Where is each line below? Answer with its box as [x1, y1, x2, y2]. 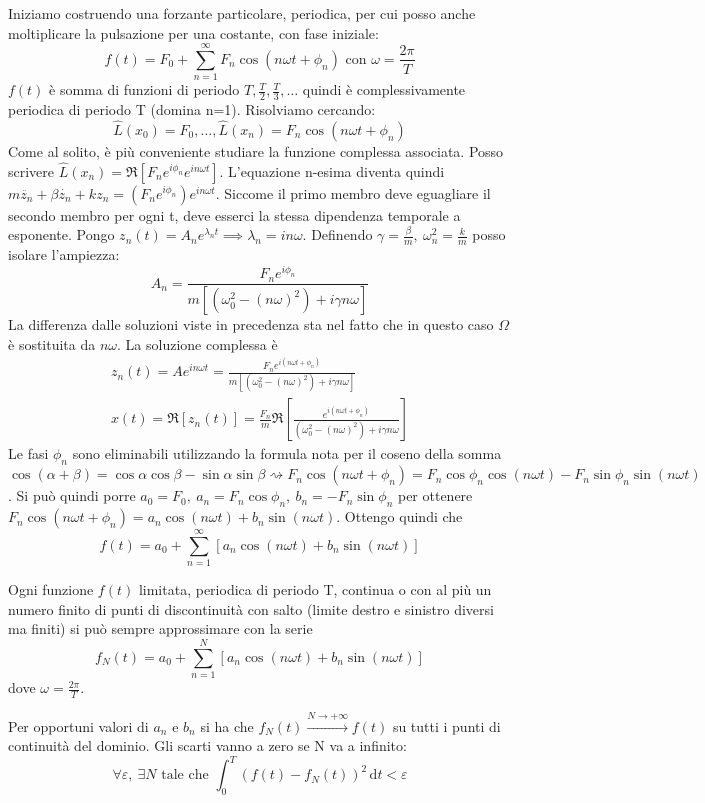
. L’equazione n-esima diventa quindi [219, 160, 445, 181]
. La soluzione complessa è [117, 333, 278, 354]
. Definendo [302, 224, 373, 245]
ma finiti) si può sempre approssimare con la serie [8, 618, 313, 639]
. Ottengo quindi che [336, 506, 463, 527]
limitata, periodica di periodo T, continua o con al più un [138, 579, 492, 600]
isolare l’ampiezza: [8, 244, 120, 265]
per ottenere [397, 485, 473, 506]
